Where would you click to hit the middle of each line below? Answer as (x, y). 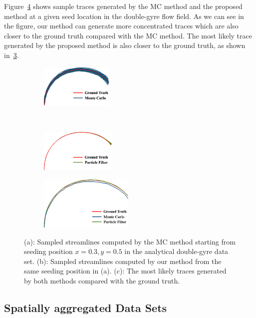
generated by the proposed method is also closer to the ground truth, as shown (125, 45)
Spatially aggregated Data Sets (86, 307)
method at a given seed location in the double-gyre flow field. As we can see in (124, 16)
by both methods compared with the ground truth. (102, 280)
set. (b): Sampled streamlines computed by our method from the (123, 261)
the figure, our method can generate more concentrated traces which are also (121, 26)
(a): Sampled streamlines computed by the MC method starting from (130, 241)
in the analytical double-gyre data (176, 251)
